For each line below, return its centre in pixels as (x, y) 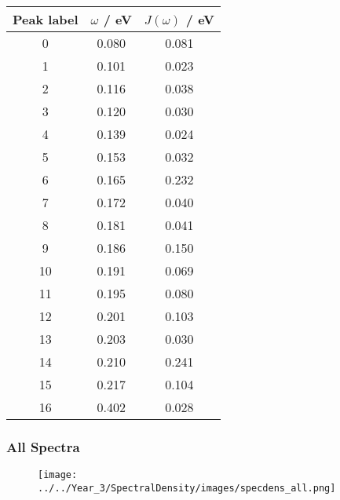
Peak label (46, 19)
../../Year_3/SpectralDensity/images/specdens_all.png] (187, 488)
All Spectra (43, 446)
